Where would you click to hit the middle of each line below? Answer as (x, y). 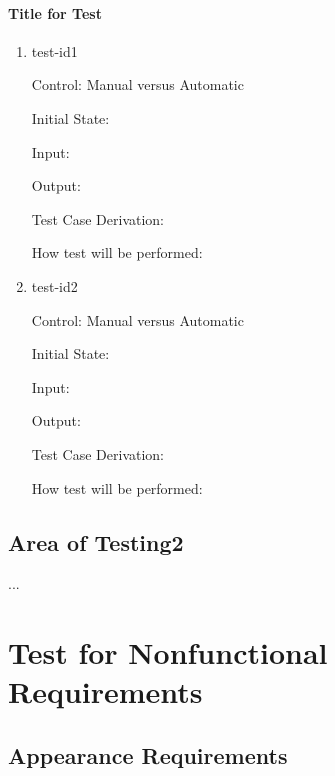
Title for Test (55, 12)
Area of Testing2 (96, 541)
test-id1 (54, 50)
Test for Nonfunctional (168, 652)
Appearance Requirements (148, 754)
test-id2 (54, 285)
